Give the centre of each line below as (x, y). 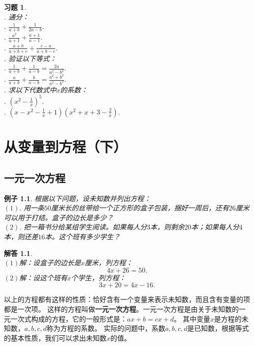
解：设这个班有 (43, 277)
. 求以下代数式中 (30, 89)
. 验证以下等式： (30, 58)
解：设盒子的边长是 (50, 263)
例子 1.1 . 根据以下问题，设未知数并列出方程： (77, 198)
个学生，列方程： (98, 277)
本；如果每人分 (215, 227)
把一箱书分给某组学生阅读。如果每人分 (85, 227)
